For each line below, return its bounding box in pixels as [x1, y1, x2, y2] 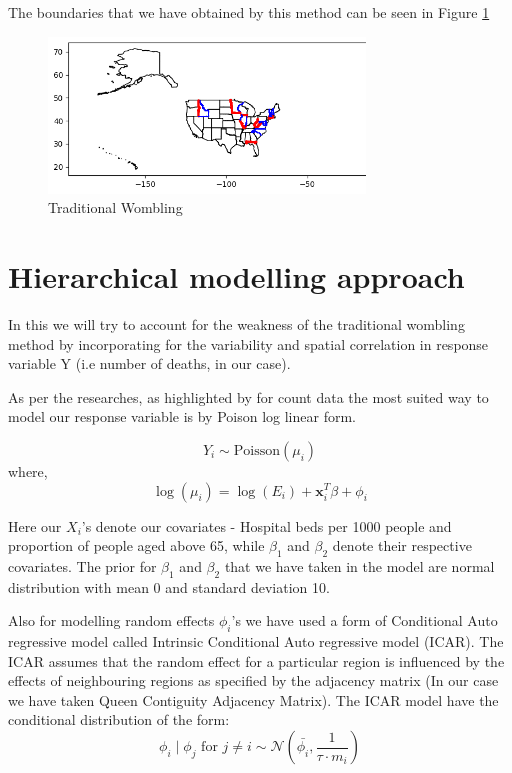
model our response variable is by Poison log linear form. [8, 406, 356, 427]
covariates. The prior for [8, 555, 157, 576]
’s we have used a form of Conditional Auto [231, 610, 498, 631]
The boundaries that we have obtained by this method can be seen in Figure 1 [8, 2, 490, 22]
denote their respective [332, 535, 472, 556]
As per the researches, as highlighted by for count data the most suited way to [8, 386, 489, 407]
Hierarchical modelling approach [8, 256, 465, 297]
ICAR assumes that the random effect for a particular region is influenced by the [8, 650, 505, 671]
